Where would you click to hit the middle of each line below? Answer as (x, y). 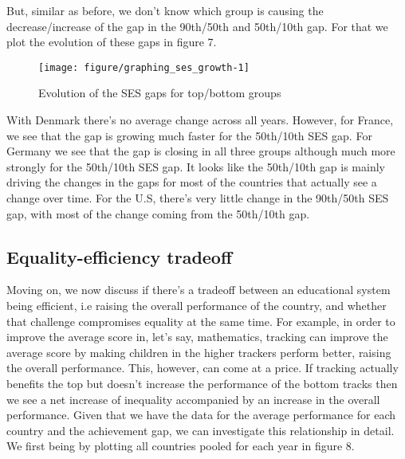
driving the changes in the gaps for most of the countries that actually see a (192, 182)
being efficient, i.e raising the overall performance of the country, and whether (197, 305)
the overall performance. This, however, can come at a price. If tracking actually (202, 368)
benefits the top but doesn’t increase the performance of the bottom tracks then (202, 383)
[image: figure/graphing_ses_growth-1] (144, 67)
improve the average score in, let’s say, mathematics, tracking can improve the (197, 337)
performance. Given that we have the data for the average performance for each (201, 415)
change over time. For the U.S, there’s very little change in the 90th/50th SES (198, 198)
